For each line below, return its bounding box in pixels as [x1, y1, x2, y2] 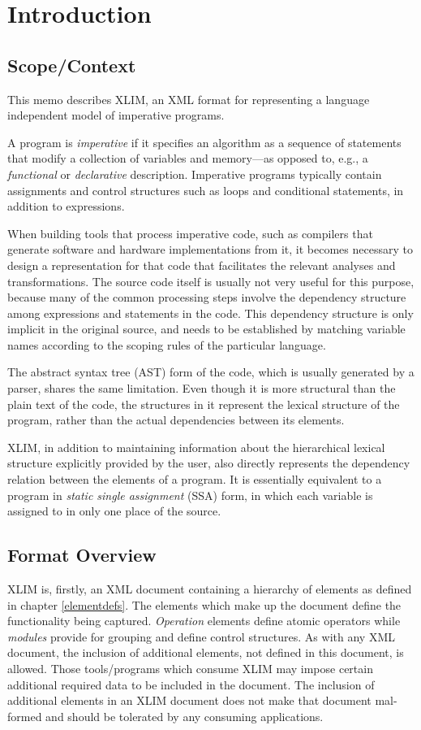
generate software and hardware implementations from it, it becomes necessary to [7, 241, 413, 258]
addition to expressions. [7, 198, 125, 215]
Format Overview [7, 542, 157, 567]
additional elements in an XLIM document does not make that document [7, 692, 372, 709]
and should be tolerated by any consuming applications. [45, 707, 324, 724]
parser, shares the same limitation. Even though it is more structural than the [7, 380, 396, 397]
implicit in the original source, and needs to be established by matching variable [7, 320, 406, 337]
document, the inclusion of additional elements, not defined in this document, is [7, 644, 404, 661]
